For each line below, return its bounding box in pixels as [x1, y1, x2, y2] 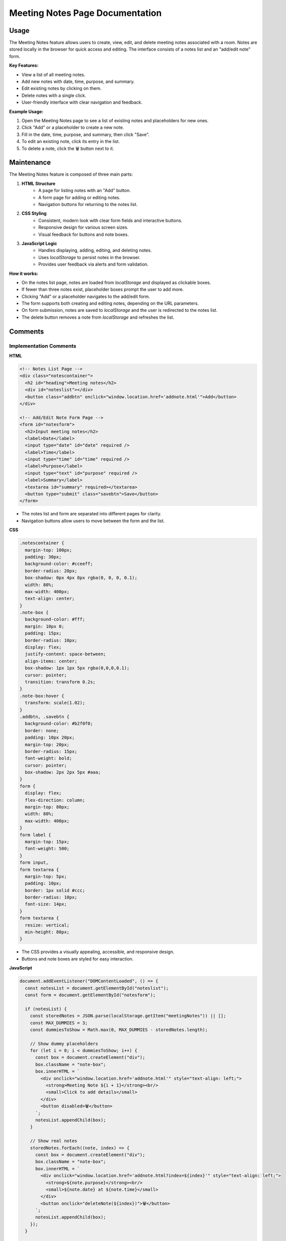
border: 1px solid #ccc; [25, 888, 85, 893]
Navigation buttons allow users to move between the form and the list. [21, 518, 165, 524]
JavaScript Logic [21, 240, 57, 246]
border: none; [25, 728, 59, 733]
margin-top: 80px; [25, 804, 69, 810]
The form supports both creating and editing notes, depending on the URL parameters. [21, 300, 199, 306]
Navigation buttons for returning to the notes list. [38, 202, 138, 207]
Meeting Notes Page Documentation [9, 7, 162, 18]
